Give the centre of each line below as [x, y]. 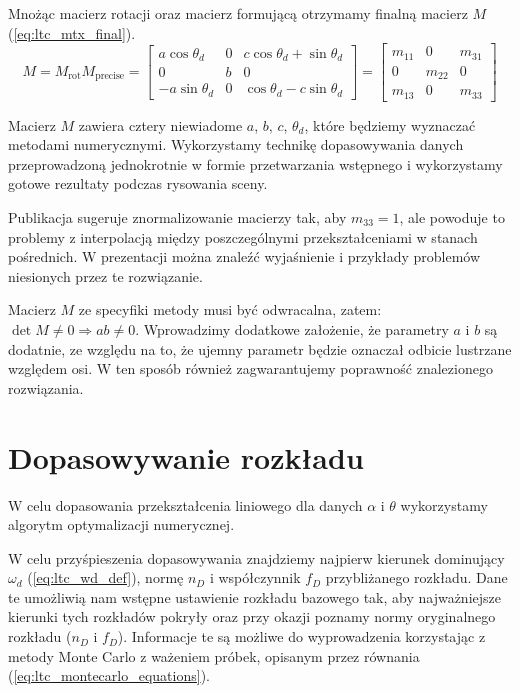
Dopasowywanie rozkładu [186, 456]
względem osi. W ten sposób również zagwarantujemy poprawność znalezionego [250, 368]
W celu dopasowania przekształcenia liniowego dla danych [185, 504]
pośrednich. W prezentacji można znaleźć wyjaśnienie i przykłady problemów [244, 256]
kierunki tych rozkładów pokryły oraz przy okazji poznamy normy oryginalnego [252, 616]
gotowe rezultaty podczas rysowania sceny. [138, 183]
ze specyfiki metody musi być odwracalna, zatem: [230, 309]
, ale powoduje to [452, 217]
